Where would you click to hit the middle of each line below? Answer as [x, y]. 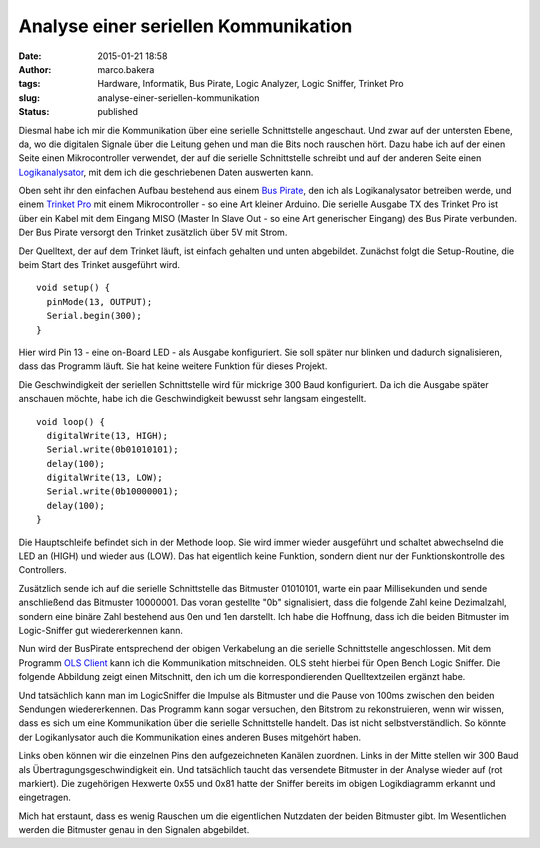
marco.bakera [126, 69]
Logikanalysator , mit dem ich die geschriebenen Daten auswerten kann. [166, 172]
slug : [29, 97]
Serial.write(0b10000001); [112, 491]
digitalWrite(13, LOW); [105, 478]
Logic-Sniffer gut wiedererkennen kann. [101, 630]
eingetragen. [45, 797]
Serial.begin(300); [94, 316]
